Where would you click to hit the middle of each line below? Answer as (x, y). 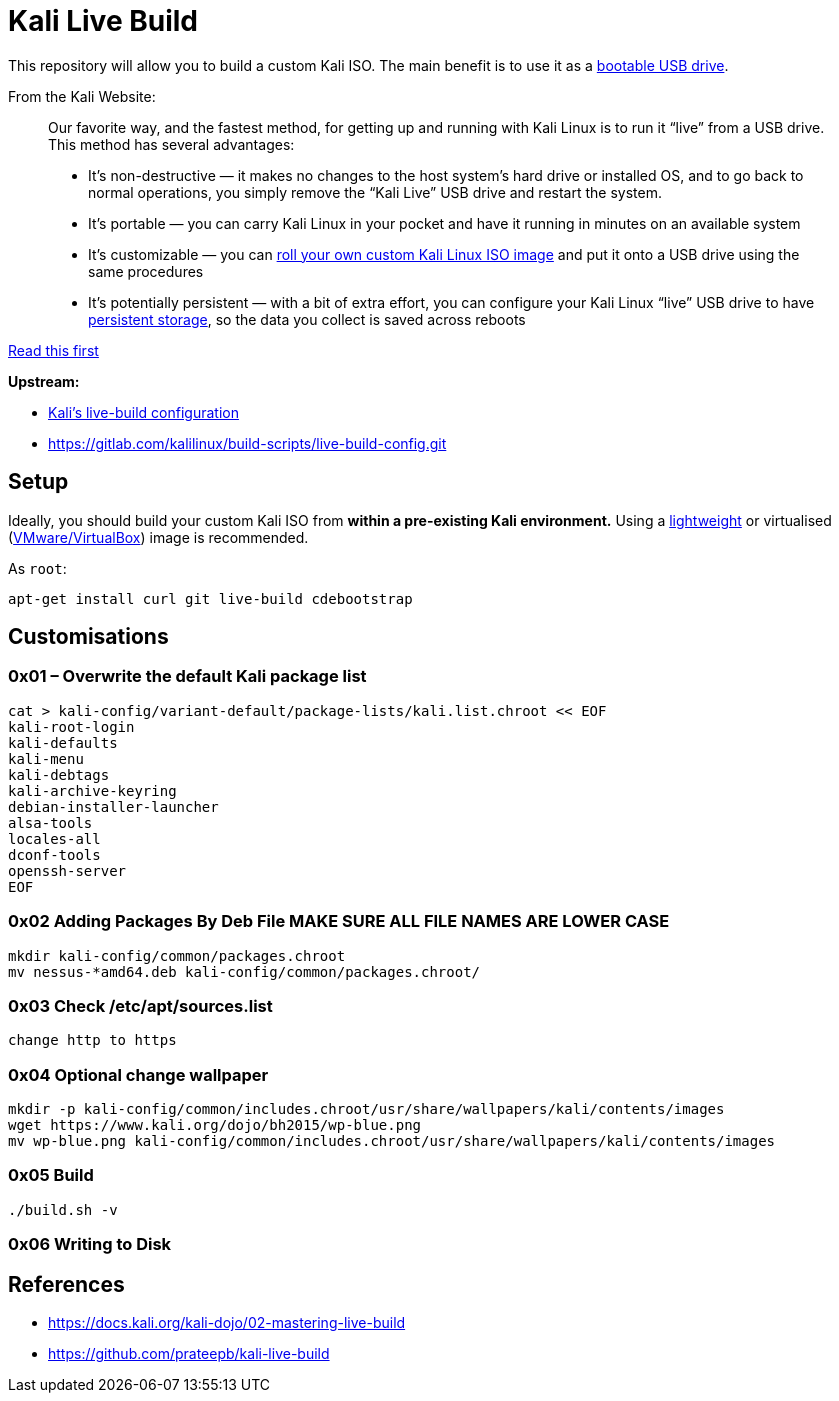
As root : (37, 568)
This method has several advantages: (171, 144)
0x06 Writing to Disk (90, 1244)
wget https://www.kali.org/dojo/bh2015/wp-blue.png (215, 1125)
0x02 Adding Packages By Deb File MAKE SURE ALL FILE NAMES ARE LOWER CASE (339, 921)
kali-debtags (59, 774)
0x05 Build (51, 1175)
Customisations (88, 637)
